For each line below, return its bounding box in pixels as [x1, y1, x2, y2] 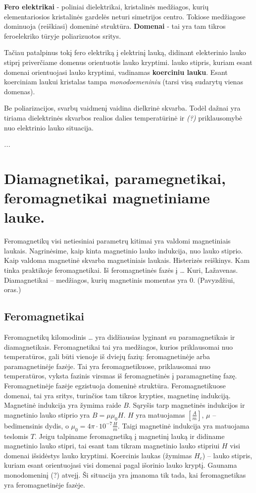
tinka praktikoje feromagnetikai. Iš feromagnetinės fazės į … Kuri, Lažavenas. [4, 265, 238, 275]
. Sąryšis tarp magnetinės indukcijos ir [128, 400, 245, 410]
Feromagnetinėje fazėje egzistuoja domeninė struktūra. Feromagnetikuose [4, 380, 226, 390]
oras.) [4, 284, 21, 295]
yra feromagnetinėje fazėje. [4, 479, 85, 490]
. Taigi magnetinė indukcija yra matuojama [117, 420, 250, 431]
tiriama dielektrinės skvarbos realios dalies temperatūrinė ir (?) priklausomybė [4, 112, 243, 123]
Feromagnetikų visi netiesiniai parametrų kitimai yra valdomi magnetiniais [4, 236, 231, 246]
